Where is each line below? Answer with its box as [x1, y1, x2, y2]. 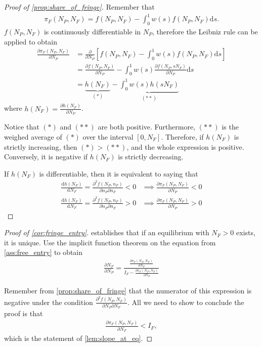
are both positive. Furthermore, [98, 121, 196, 132]
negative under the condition [4, 296, 93, 307]
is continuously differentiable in [43, 26, 141, 36]
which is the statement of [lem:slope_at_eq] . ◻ [4, 332, 153, 343]
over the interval [82, 131, 134, 142]
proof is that [4, 308, 43, 319]
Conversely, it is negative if [4, 151, 88, 162]
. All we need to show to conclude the [127, 296, 244, 307]
